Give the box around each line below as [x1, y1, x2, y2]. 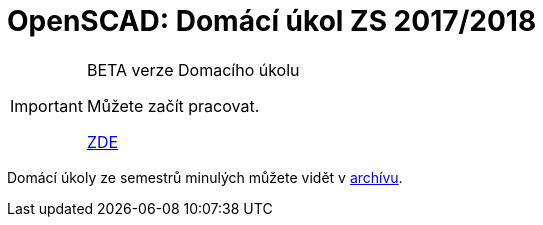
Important [10, 95, 83, 116]
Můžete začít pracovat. [86, 95, 260, 116]
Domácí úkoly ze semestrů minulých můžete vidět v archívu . [7, 168, 403, 186]
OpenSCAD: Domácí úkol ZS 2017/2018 [7, 4, 537, 38]
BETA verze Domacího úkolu [86, 59, 300, 80]
